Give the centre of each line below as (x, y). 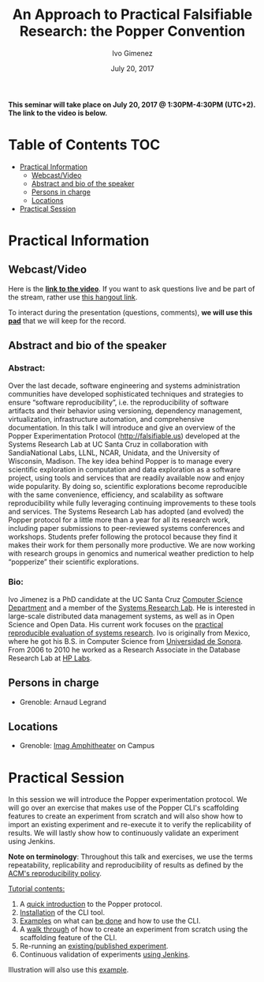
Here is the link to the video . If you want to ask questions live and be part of (132, 288)
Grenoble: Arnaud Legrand (63, 702)
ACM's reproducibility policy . (55, 874)
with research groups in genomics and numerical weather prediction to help (131, 553)
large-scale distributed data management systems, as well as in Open (121, 616)
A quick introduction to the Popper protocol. (91, 904)
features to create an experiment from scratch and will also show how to (126, 816)
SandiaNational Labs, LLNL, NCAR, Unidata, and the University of (114, 453)
